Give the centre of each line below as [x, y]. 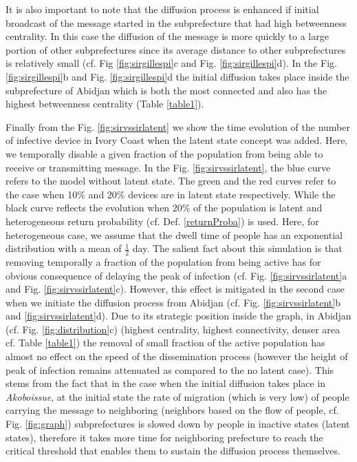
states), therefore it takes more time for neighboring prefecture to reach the [164, 437]
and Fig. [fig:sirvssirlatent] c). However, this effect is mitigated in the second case [175, 289]
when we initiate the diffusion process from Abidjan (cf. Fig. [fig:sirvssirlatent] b [173, 302]
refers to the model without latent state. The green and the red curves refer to [171, 181]
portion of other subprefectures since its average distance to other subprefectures [176, 49]
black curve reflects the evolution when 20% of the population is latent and [164, 208]
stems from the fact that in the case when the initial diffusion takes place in [166, 383]
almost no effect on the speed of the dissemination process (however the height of [177, 356]
